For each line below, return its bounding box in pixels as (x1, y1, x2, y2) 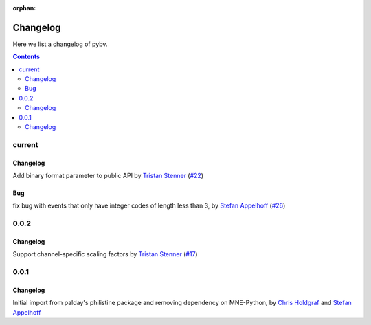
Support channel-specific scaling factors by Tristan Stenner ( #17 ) (12, 250, 199, 258)
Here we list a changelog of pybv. (12, 40, 108, 48)
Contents (12, 52, 41, 61)
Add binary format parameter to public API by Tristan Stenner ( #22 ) (12, 171, 204, 179)
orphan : (12, 4, 36, 12)
